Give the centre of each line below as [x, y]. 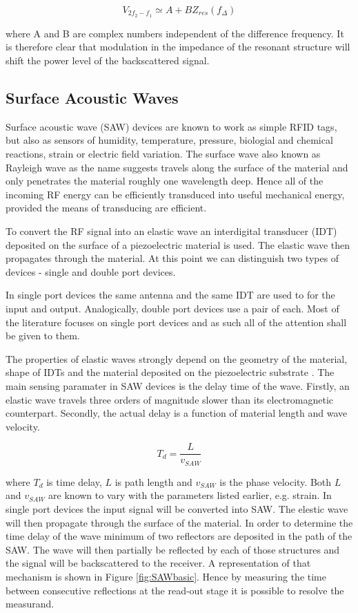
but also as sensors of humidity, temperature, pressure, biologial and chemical [169, 140]
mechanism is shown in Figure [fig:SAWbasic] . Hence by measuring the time [166, 576]
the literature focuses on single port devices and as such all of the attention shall [176, 322]
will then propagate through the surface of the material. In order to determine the [179, 522]
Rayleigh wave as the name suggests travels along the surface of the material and [177, 167]
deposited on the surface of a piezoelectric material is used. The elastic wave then [178, 244]
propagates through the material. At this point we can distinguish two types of [172, 258]
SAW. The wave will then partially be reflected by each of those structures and [173, 549]
